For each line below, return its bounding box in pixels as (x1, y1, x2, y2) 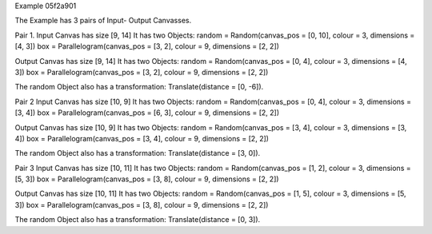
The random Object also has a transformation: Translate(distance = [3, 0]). (14, 149, 261, 158)
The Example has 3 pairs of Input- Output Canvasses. (14, 16, 192, 26)
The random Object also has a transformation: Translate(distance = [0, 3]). (14, 215, 261, 224)
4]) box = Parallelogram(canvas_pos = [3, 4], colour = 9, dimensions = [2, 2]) (14, 133, 270, 143)
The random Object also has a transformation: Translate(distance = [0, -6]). (14, 82, 264, 92)
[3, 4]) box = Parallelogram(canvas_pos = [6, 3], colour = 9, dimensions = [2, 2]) (14, 108, 280, 117)
